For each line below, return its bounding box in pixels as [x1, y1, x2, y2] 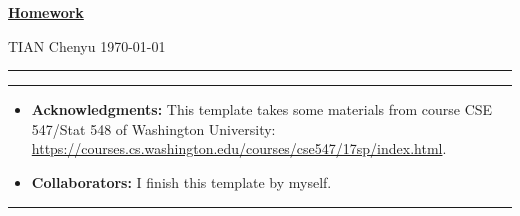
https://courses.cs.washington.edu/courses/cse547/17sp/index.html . [31, 138, 447, 159]
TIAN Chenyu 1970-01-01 [8, 35, 166, 56]
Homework [8, 2, 84, 22]
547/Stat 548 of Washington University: [31, 118, 276, 139]
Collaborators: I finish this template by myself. [31, 171, 332, 192]
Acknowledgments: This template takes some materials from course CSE [31, 99, 493, 120]
